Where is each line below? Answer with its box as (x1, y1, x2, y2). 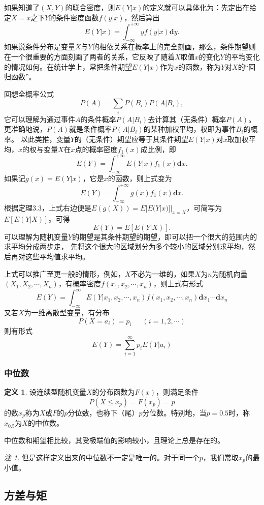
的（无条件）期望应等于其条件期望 (74, 133, 188, 144)
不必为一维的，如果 (130, 268, 195, 279)
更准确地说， (4, 124, 47, 134)
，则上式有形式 (153, 278, 203, 289)
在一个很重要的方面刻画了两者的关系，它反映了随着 (4, 51, 175, 62)
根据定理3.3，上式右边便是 (4, 202, 91, 213)
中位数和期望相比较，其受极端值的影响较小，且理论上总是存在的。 (4, 434, 224, 445)
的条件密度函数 (49, 12, 99, 22)
